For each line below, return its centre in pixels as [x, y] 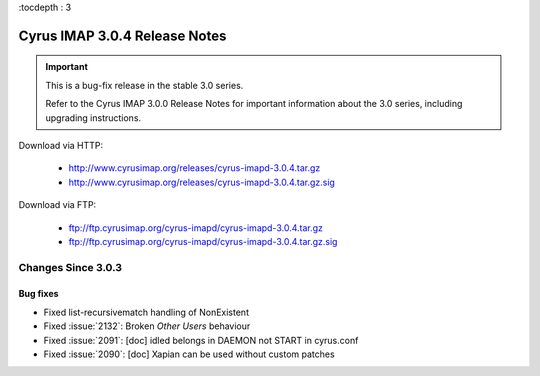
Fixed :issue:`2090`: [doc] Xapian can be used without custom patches [189, 354]
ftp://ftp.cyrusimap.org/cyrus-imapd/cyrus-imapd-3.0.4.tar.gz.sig [203, 241]
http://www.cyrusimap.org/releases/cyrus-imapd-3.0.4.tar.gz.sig [201, 182]
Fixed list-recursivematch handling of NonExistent [146, 312]
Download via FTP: [57, 205]
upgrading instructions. [93, 117]
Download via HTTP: [61, 145]
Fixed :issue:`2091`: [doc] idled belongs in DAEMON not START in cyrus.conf [201, 340]
